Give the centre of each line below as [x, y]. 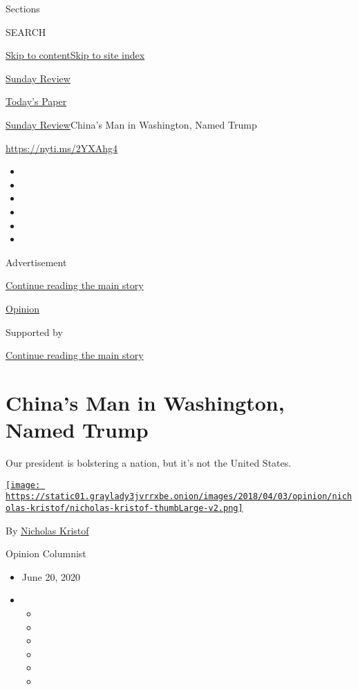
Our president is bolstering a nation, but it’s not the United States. [149, 463]
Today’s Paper [36, 101]
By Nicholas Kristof [47, 530]
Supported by [34, 332]
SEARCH [26, 31]
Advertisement [36, 262]
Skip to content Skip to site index [75, 55]
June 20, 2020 [51, 576]
